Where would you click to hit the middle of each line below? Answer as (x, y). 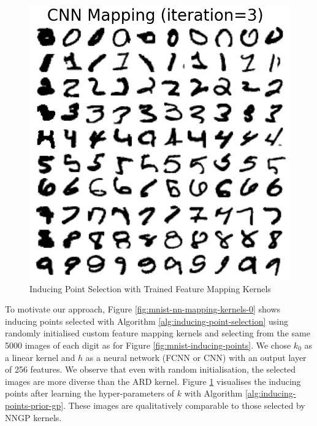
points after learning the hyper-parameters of (90, 393)
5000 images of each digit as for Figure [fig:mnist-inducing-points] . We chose (148, 345)
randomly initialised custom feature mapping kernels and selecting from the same (158, 333)
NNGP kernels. (33, 417)
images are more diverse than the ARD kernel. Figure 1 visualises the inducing (153, 381)
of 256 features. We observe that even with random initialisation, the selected (151, 369)
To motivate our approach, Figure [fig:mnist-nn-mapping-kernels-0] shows (143, 309)
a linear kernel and (40, 357)
